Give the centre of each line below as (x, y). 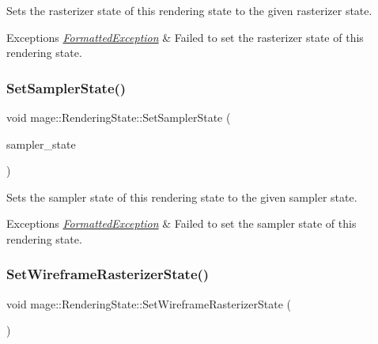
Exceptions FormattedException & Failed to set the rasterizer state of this (185, 37)
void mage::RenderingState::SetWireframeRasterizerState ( (149, 303)
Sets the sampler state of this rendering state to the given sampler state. (182, 197)
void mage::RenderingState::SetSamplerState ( (119, 117)
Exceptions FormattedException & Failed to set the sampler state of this (181, 223)
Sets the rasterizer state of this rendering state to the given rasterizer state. (189, 10)
